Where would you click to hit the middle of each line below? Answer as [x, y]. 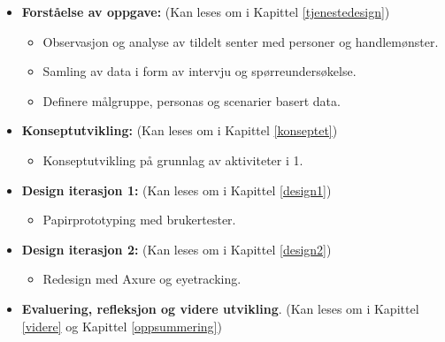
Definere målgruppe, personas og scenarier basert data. [192, 100]
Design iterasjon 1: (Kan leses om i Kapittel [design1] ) [176, 190]
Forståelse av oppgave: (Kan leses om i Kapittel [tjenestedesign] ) [206, 11]
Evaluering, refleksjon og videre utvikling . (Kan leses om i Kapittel [220, 308]
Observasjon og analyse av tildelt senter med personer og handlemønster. [241, 41]
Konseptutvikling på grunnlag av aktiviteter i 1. [173, 160]
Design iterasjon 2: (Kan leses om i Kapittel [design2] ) [176, 249]
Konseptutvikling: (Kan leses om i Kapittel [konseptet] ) [180, 130]
